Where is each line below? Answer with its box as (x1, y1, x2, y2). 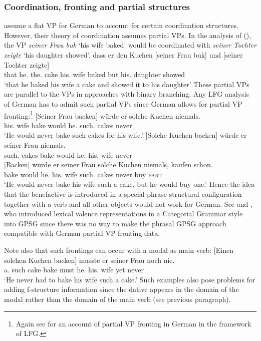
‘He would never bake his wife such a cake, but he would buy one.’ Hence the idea (4, 179, 255, 189)
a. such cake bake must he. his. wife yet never (4, 264, 144, 275)
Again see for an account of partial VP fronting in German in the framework (16, 318, 251, 328)
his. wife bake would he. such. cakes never (4, 120, 132, 130)
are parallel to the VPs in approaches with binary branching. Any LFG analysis (4, 89, 249, 99)
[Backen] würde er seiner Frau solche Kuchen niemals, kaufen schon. (4, 159, 213, 170)
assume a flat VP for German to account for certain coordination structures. (4, 20, 238, 31)
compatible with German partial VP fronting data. (4, 228, 160, 238)
